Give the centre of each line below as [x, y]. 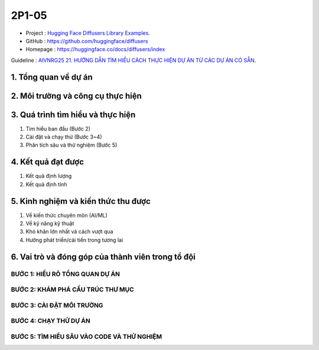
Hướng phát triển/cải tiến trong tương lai [74, 240]
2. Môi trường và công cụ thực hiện [76, 96]
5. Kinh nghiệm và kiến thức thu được [81, 201]
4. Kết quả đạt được [47, 162]
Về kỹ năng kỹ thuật [50, 223]
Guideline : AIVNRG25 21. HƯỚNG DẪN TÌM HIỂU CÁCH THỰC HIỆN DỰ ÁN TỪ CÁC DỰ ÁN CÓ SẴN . [134, 60]
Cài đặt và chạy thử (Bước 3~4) [64, 137]
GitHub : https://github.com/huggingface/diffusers [87, 41]
